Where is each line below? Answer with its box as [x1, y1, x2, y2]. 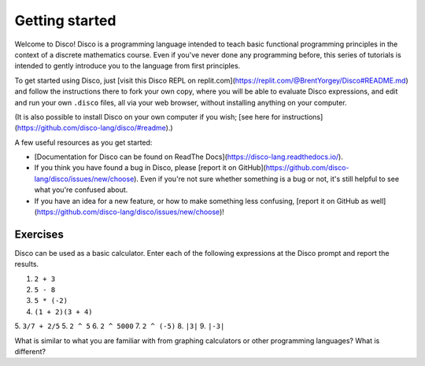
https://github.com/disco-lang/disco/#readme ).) [17, 123, 173, 133]
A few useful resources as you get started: [14, 138, 153, 147]
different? [14, 347, 46, 357]
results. [14, 260, 39, 269]
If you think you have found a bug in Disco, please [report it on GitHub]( [34, 163, 267, 172]
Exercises [14, 227, 65, 241]
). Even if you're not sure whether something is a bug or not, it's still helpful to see [134, 174, 400, 183]
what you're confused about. [34, 185, 128, 194]
